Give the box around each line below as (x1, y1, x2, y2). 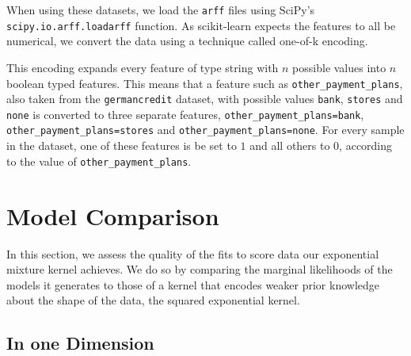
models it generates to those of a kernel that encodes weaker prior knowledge (6, 276, 380, 293)
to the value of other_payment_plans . (6, 152, 192, 169)
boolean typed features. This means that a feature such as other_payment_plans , (6, 75, 403, 91)
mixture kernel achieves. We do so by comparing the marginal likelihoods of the (6, 261, 393, 278)
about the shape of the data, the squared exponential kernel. (6, 292, 300, 308)
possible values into (292, 59, 386, 75)
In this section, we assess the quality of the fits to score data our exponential (6, 245, 379, 262)
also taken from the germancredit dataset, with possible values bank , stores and (6, 90, 403, 107)
